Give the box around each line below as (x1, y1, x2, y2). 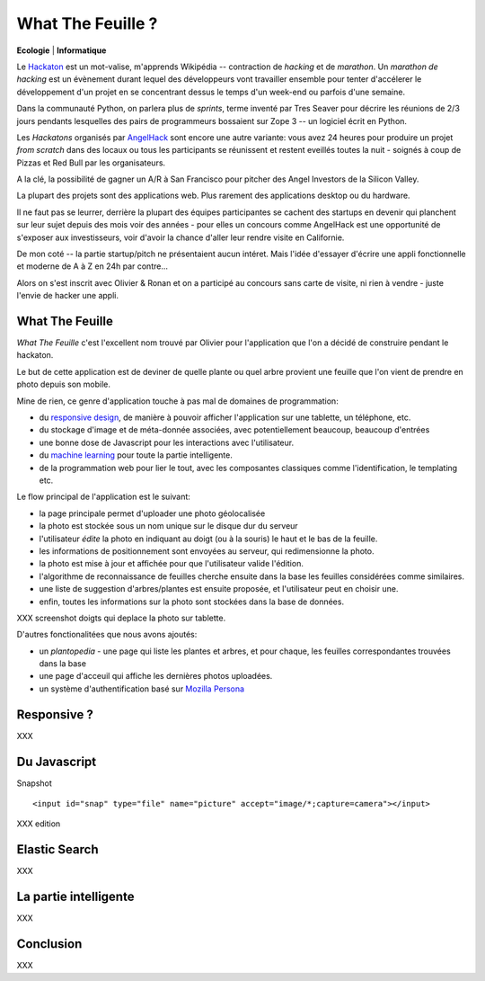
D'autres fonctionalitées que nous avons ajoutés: (16, 629, 198, 640)
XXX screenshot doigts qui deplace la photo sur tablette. (16, 612, 226, 623)
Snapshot (16, 778, 53, 789)
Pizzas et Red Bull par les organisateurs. (16, 157, 166, 168)
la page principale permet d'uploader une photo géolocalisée (39, 508, 266, 519)
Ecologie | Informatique (16, 45, 107, 56)
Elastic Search (16, 842, 99, 858)
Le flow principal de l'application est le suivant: (16, 491, 190, 503)
